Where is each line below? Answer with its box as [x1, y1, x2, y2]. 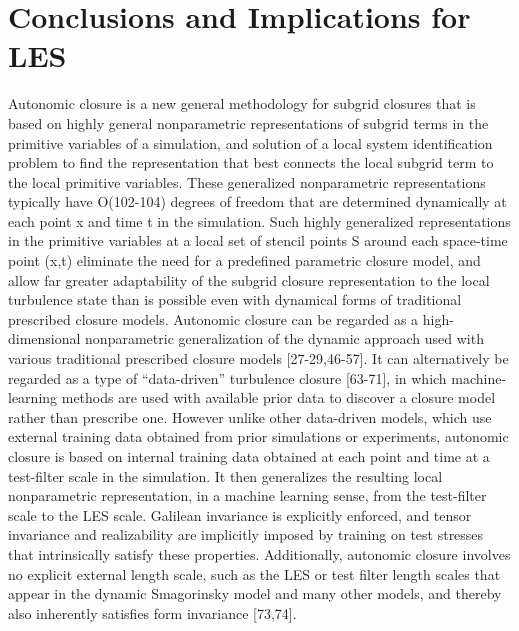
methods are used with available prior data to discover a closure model [61, 387, 496, 408]
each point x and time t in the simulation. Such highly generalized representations [8, 210, 511, 231]
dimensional [8, 328, 81, 349]
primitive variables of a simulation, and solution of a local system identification [8, 132, 493, 153]
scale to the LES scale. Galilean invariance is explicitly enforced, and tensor [8, 504, 472, 525]
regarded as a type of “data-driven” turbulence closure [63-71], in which [8, 367, 447, 388]
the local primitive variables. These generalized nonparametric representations [8, 171, 486, 192]
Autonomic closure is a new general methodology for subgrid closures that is [8, 93, 476, 114]
